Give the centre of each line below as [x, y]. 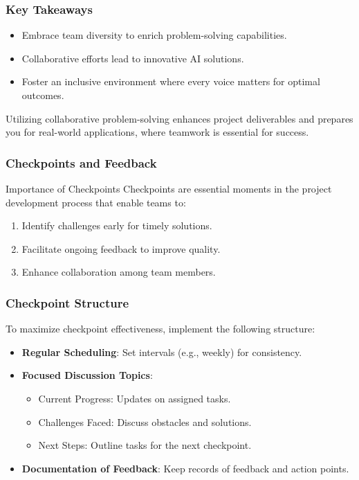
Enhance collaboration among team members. [119, 272]
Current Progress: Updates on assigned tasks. [135, 398]
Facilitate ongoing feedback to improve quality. [121, 248]
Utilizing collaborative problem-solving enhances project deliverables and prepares [179, 118]
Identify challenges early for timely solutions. [117, 225]
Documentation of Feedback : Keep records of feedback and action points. [185, 468]
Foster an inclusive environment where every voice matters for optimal [171, 81]
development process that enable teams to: [96, 202]
